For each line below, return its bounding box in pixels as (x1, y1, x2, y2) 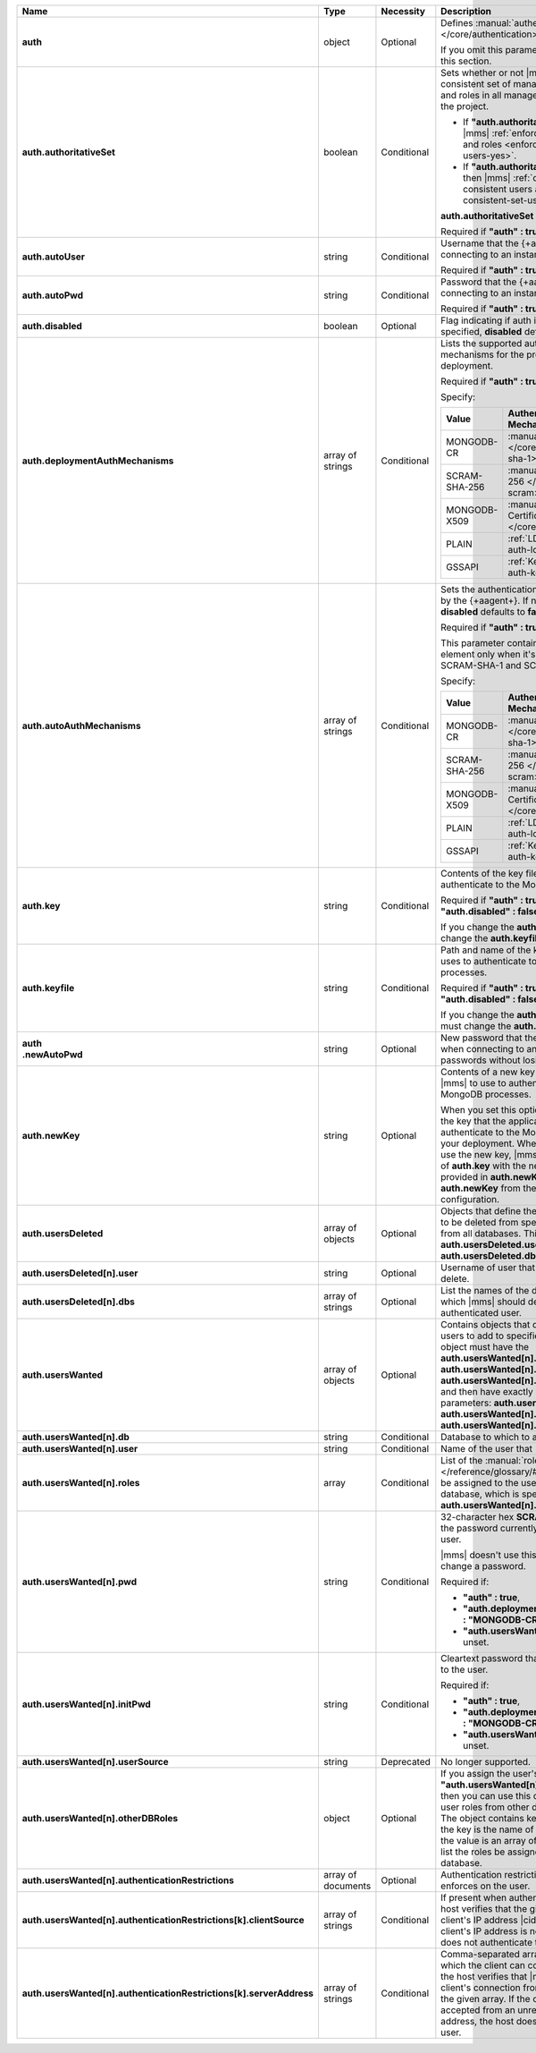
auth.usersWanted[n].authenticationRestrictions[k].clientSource (21, 1914, 305, 1926)
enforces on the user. (440, 1879, 531, 1892)
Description (440, 5, 491, 17)
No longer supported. (440, 1756, 532, 1768)
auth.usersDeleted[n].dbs (21, 1295, 136, 1308)
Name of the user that (440, 1443, 533, 1455)
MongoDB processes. (440, 1088, 532, 1100)
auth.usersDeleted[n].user (21, 1267, 138, 1279)
